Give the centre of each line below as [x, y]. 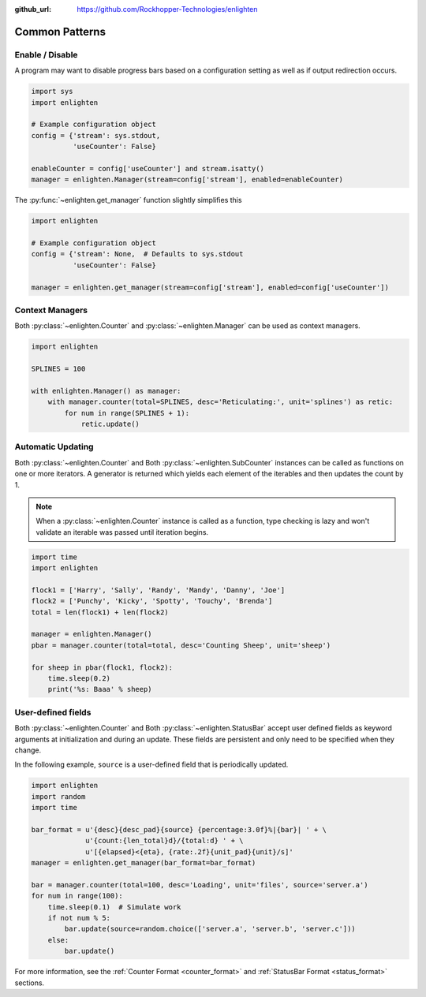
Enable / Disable [46, 54]
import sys [52, 91]
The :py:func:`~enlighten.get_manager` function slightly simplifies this [128, 200]
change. [28, 750]
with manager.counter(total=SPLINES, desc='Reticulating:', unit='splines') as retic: [220, 402]
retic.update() [110, 424]
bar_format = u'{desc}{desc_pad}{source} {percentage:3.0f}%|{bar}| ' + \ [179, 829]
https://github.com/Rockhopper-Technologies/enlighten [167, 9]
